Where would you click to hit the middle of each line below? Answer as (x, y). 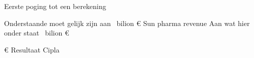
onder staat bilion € (37, 33)
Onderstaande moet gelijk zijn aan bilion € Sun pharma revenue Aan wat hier (127, 23)
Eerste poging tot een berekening (55, 6)
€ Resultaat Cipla (32, 49)
